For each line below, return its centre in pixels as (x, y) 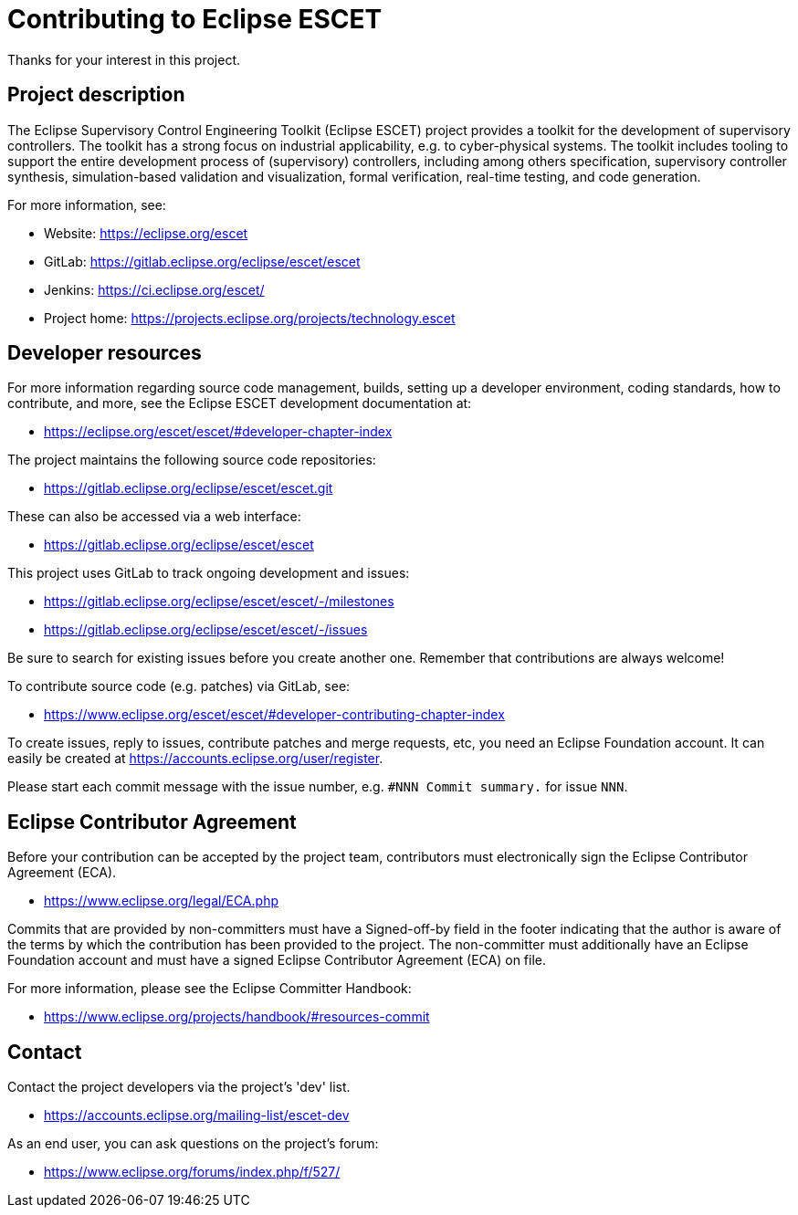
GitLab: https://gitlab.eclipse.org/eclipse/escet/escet (202, 261)
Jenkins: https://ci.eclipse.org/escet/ (154, 289)
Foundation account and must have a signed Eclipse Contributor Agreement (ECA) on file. (277, 960)
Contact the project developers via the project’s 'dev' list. (179, 1087)
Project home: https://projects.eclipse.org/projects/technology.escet (250, 318)
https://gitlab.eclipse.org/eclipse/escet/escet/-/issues (206, 630)
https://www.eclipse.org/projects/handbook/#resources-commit (237, 1017)
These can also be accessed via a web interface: (154, 517)
